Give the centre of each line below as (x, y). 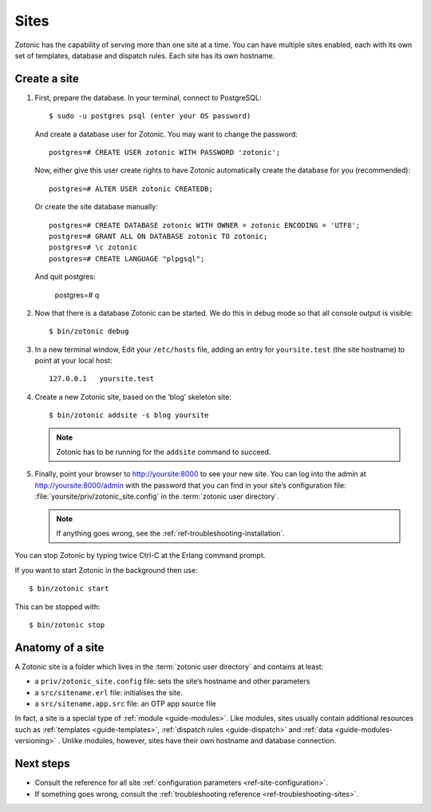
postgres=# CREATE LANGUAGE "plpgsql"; (127, 259)
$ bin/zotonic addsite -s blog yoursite (129, 415)
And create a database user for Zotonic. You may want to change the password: (166, 134)
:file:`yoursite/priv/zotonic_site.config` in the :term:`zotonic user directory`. (157, 496)
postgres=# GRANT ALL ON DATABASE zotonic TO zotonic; (158, 236)
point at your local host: (73, 360)
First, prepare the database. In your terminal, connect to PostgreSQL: (148, 98)
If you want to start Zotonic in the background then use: (107, 570)
